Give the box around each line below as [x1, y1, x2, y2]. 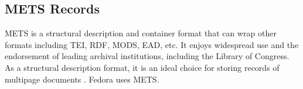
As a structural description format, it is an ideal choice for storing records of [5, 61, 280, 73]
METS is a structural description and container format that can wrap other [5, 27, 277, 39]
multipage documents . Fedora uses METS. [5, 73, 159, 85]
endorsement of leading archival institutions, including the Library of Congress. [5, 50, 290, 62]
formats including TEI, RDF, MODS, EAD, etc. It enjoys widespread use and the [5, 38, 299, 50]
